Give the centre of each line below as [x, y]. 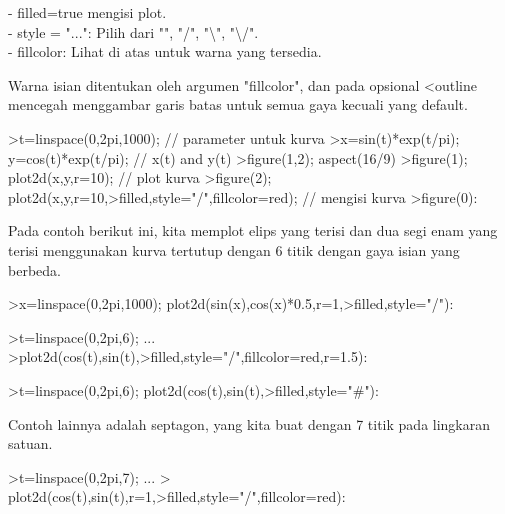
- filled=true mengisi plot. [87, 12]
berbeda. [34, 269]
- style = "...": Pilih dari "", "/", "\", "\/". [133, 31]
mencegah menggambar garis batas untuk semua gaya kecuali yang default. [238, 104]
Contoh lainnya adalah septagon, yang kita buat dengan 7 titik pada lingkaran [249, 423]
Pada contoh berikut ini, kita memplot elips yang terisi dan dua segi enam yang [253, 230]
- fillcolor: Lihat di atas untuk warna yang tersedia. [165, 51]
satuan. [30, 443]
